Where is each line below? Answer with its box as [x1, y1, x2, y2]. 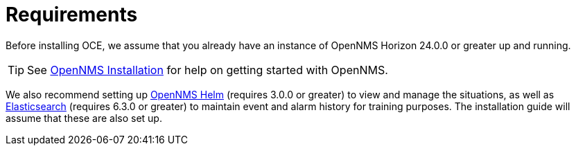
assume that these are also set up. [6, 112, 162, 124]
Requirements [6, 3, 138, 26]
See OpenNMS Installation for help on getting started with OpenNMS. [27, 62, 388, 77]
